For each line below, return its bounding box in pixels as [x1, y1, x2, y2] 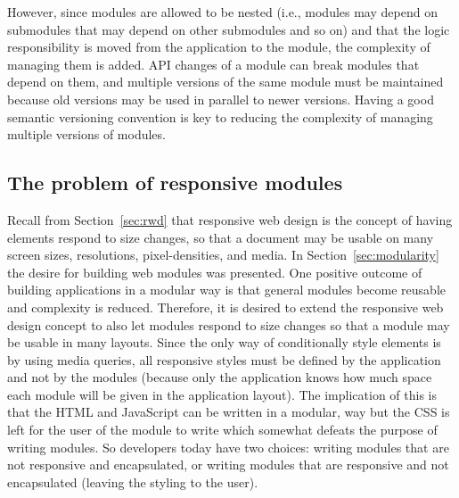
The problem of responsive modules [7, 169, 343, 196]
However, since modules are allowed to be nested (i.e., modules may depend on [7, 3, 438, 21]
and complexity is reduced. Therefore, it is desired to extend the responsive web [7, 297, 444, 316]
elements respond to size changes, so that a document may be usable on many [7, 228, 434, 246]
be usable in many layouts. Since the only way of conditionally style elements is [7, 333, 441, 352]
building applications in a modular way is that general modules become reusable [7, 280, 446, 299]
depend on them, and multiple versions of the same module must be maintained [7, 72, 444, 91]
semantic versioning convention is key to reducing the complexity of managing [7, 107, 433, 126]
